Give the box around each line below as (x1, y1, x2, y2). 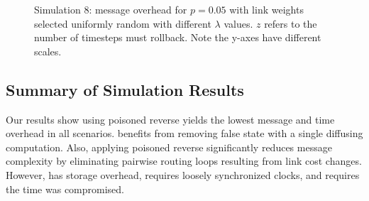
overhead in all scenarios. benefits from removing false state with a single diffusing (6, 126, 363, 141)
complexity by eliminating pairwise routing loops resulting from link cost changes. (6, 153, 362, 168)
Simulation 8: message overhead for (34, 2, 187, 16)
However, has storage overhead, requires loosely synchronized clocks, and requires (6, 167, 360, 182)
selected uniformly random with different (34, 16, 211, 31)
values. (224, 16, 253, 31)
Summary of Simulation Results (6, 78, 244, 100)
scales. (34, 43, 62, 58)
